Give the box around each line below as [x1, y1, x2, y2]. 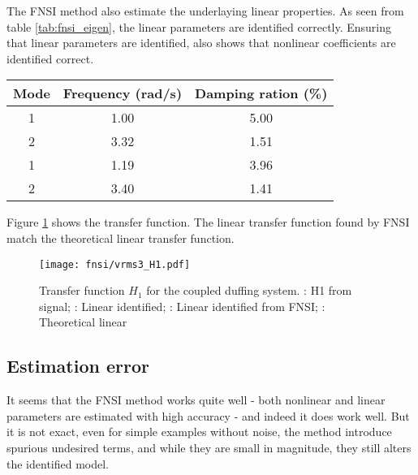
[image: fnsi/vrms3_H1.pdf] [39, 258, 191, 270]
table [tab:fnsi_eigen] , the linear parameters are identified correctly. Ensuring [6, 18, 392, 35]
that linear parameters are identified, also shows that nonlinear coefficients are [6, 34, 396, 51]
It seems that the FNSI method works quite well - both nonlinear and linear [6, 391, 386, 408]
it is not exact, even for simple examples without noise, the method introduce [6, 423, 392, 440]
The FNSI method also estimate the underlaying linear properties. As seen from [6, 2, 404, 19]
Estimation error [6, 353, 149, 378]
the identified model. [6, 455, 110, 472]
